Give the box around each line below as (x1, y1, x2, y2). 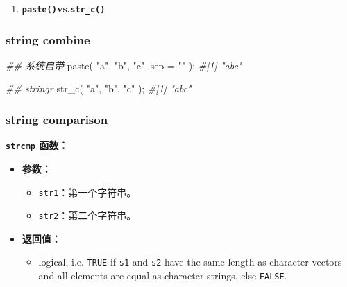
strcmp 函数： (6, 138, 69, 153)
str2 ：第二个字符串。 (38, 208, 137, 223)
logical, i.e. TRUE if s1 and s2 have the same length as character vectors (38, 254, 342, 269)
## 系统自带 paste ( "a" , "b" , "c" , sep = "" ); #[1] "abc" (6, 58, 242, 72)
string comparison (6, 110, 108, 128)
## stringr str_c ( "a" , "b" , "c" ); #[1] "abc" (6, 81, 192, 96)
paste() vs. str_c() (22, 1, 105, 15)
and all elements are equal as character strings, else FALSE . (38, 268, 287, 283)
